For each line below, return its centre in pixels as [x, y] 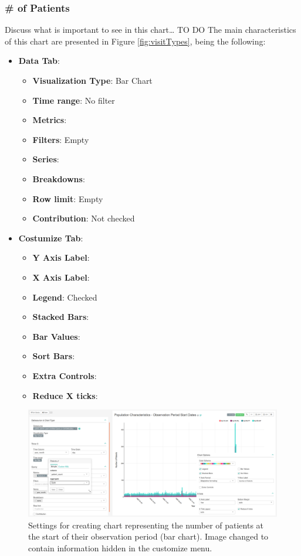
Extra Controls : [65, 375]
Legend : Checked [65, 297]
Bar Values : [56, 336]
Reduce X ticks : [65, 395]
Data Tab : [39, 61]
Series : [46, 159]
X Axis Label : [61, 277]
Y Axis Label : [61, 257]
